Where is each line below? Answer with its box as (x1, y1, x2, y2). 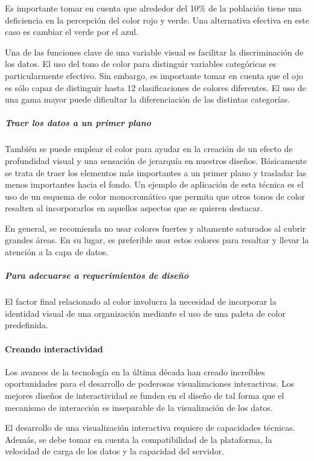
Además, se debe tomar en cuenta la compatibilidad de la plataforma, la (5, 433, 272, 445)
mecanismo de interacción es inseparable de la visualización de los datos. (5, 401, 273, 413)
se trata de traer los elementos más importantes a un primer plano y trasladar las (5, 166, 307, 179)
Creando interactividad (5, 342, 103, 355)
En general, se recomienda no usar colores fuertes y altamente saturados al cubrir (5, 221, 306, 234)
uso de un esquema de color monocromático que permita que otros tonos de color (5, 189, 306, 202)
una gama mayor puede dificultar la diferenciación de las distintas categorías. (5, 93, 290, 106)
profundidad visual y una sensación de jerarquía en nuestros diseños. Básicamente (5, 154, 307, 167)
